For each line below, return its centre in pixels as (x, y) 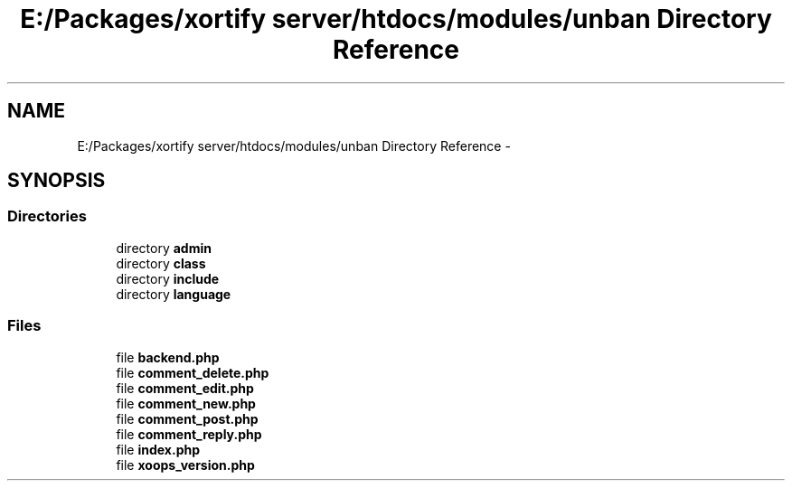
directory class (161, 263)
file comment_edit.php (185, 388)
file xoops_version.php (185, 465)
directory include (168, 278)
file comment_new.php (186, 403)
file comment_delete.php (193, 372)
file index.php (158, 449)
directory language (174, 294)
